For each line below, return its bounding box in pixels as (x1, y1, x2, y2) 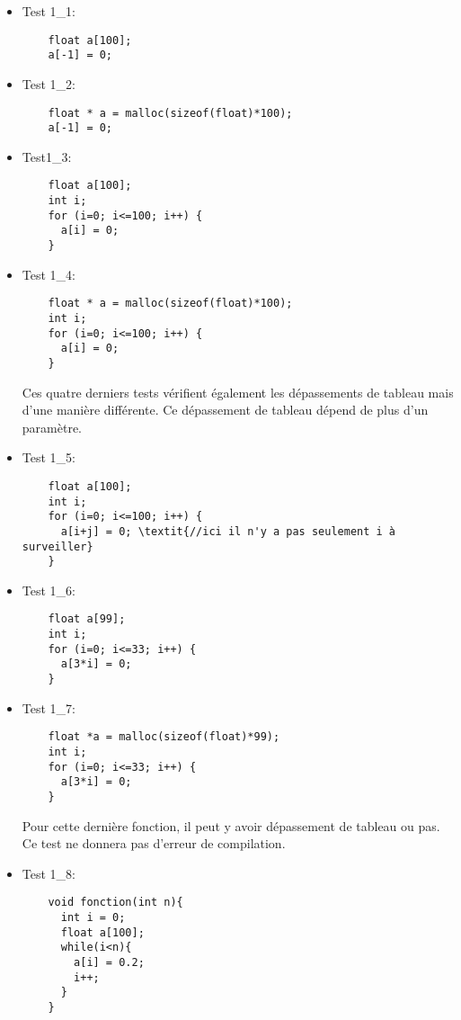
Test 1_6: (22, 580, 75, 599)
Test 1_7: (22, 698, 75, 717)
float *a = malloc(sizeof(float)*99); (48, 730, 280, 744)
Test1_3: (22, 147, 72, 166)
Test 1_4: (22, 264, 75, 283)
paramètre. (22, 417, 82, 436)
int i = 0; (60, 911, 126, 925)
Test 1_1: (22, 2, 75, 20)
